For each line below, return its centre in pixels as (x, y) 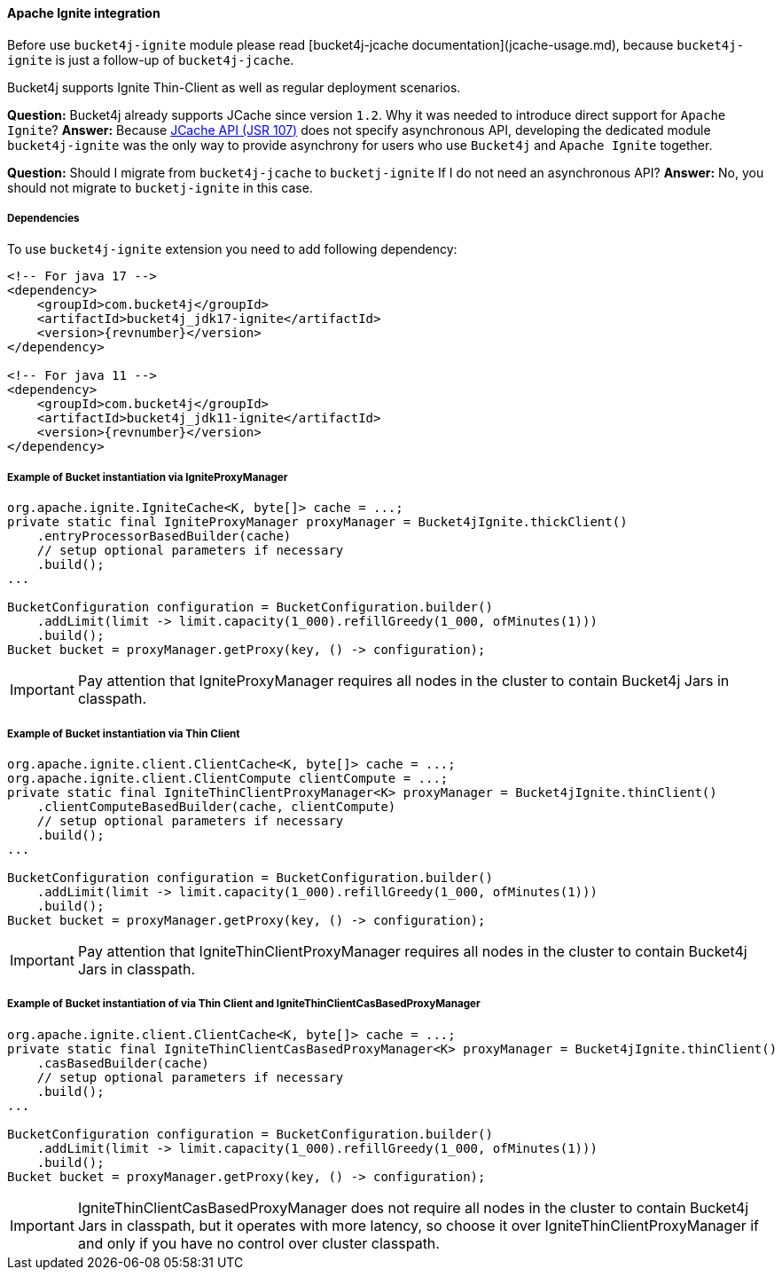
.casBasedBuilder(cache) (123, 1063)
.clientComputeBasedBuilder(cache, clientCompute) (216, 806)
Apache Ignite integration (84, 13)
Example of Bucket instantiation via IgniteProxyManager (148, 477)
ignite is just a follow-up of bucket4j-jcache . (151, 59)
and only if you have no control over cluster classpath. (258, 1243)
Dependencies (43, 218)
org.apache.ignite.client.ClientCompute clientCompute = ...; (228, 778)
